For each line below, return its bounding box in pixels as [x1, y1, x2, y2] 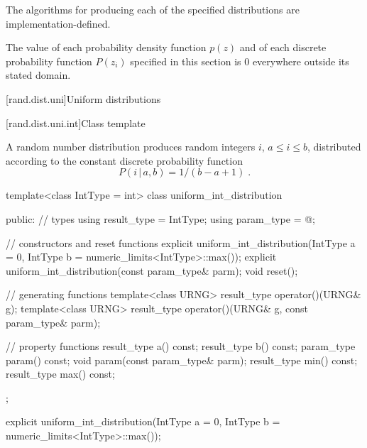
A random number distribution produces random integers [6, 139, 256, 154]
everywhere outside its [252, 53, 349, 68]
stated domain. [6, 67, 71, 82]
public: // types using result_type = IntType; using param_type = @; [6, 211, 315, 226]
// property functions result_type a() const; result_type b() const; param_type [6, 339, 356, 354]
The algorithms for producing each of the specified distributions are [6, 2, 300, 16]
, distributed [307, 139, 361, 154]
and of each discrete [239, 40, 327, 55]
